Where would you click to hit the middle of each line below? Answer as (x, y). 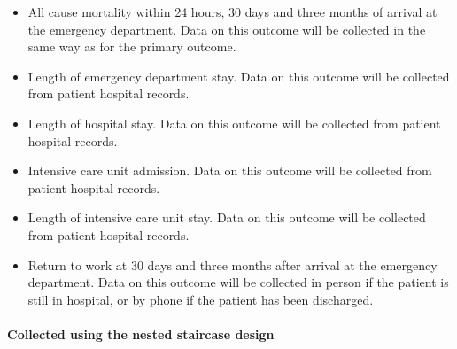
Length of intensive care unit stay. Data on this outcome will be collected (227, 217)
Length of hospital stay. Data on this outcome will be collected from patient (234, 123)
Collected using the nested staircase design (141, 333)
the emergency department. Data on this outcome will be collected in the (227, 29)
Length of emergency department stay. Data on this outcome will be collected (239, 76)
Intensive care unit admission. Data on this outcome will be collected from (230, 171)
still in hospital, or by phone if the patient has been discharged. (201, 299)
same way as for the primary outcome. (132, 47)
